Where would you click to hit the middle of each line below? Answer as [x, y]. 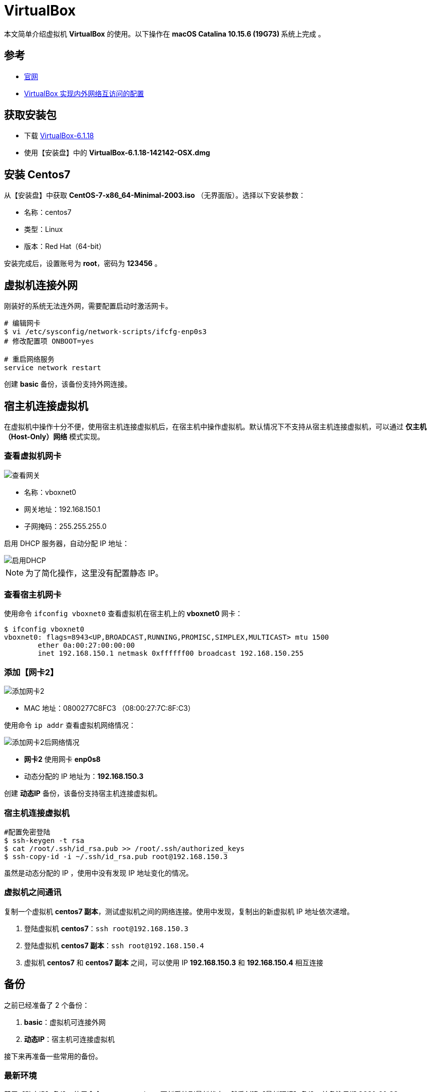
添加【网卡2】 [31, 672]
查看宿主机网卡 [33, 595]
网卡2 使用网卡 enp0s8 [62, 759]
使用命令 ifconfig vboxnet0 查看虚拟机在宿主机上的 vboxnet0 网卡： [123, 614]
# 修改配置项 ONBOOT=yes [49, 341]
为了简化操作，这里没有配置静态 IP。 [95, 573]
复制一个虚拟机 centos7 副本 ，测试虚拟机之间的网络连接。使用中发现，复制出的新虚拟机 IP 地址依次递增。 [179, 911]
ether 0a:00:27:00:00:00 [86, 645]
